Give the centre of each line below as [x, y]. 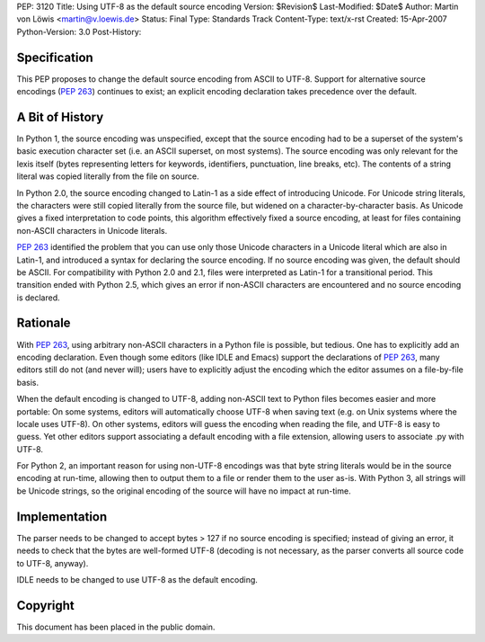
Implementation [62, 517]
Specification [55, 57]
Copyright [46, 606]
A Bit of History [60, 117]
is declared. [38, 298]
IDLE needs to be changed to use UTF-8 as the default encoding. [137, 579]
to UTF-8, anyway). [53, 563]
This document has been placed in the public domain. [116, 627]
